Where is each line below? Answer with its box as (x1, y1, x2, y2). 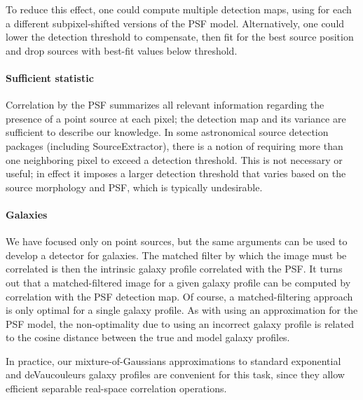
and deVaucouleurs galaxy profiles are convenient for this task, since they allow (6, 367, 345, 382)
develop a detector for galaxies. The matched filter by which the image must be (6, 247, 347, 262)
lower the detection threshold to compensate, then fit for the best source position (6, 29, 354, 44)
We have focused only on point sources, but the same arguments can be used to (6, 234, 348, 249)
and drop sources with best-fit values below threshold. (6, 43, 238, 57)
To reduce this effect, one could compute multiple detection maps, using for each (6, 2, 352, 16)
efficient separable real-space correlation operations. (6, 381, 227, 396)
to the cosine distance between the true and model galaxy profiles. (6, 330, 290, 345)
